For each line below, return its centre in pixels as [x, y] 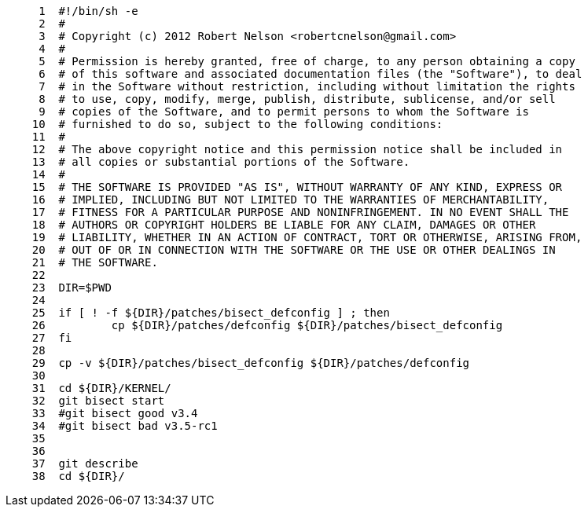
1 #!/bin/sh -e [88, 11]
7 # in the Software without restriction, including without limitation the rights [307, 86]
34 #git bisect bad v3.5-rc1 [125, 426]
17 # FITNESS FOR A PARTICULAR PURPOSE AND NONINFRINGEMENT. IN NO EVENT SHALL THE [300, 212]
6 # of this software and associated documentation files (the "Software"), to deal [311, 74]
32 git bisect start [98, 401]
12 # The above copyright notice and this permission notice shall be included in [297, 149]
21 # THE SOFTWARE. [95, 262]
